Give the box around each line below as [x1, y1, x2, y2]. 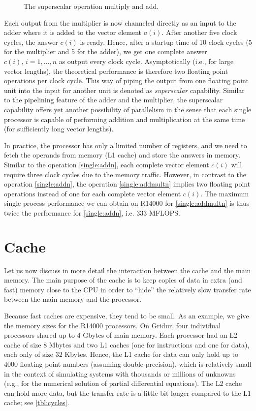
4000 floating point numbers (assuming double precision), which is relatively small [4, 358, 252, 369]
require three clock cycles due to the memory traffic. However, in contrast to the [4, 169, 246, 179]
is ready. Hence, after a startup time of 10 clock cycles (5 [80, 36, 252, 47]
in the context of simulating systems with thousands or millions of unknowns [4, 368, 236, 379]
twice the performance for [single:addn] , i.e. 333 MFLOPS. [4, 207, 180, 218]
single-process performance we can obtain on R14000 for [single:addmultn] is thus [4, 198, 250, 208]
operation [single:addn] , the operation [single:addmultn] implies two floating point [4, 179, 251, 189]
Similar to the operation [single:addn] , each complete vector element [4, 159, 209, 169]
